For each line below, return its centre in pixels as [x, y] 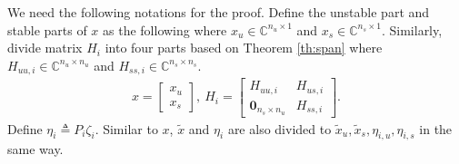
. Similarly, [412, 29]
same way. [35, 149]
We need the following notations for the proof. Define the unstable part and [219, 12]
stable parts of [47, 29]
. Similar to [126, 128]
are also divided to [279, 128]
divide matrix [45, 48]
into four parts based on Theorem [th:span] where [244, 48]
